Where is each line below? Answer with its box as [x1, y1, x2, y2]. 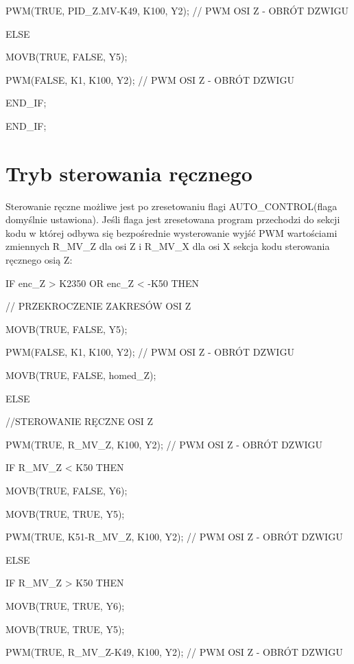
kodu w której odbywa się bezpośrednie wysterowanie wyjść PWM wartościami [5, 225, 338, 240]
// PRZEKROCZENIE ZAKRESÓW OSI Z [5, 299, 191, 313]
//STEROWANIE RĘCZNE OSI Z [5, 414, 154, 428]
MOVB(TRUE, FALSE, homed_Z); [5, 368, 156, 382]
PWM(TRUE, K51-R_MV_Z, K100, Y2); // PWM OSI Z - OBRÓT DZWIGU [5, 529, 343, 544]
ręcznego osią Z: [5, 253, 73, 267]
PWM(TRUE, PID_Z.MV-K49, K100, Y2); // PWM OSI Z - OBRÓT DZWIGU [5, 3, 349, 17]
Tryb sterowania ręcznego [5, 159, 252, 187]
